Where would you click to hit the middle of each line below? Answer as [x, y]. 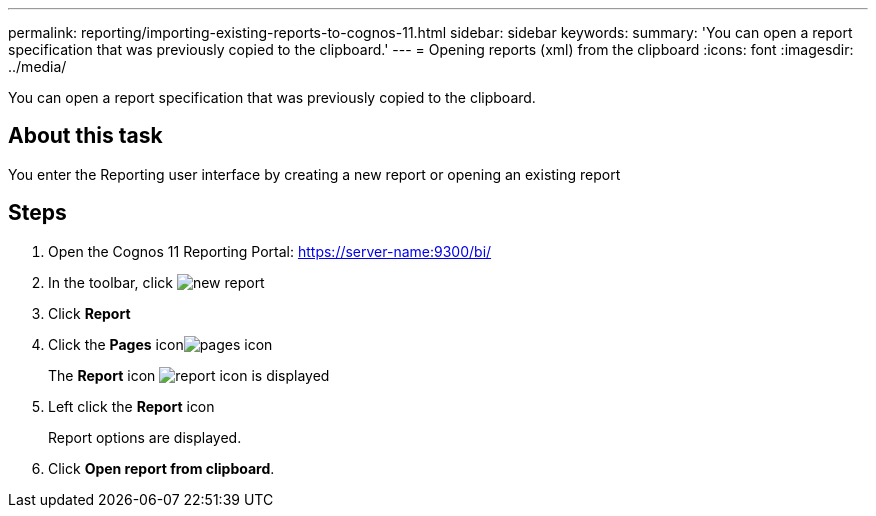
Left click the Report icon [131, 406]
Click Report [89, 313]
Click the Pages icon [116, 344]
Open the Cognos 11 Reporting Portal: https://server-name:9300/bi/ [270, 251]
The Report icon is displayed [189, 375]
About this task [85, 136]
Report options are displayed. [145, 437]
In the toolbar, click [110, 282]
